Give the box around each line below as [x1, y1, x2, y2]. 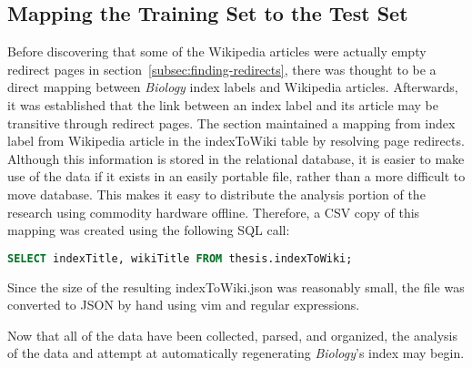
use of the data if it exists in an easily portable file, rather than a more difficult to [7, 167, 466, 186]
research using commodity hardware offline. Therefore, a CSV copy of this [7, 202, 420, 221]
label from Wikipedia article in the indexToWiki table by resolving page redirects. [7, 131, 465, 150]
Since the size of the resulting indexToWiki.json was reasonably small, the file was [7, 277, 465, 296]
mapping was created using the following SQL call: [7, 220, 290, 240]
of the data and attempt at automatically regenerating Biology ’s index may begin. [7, 343, 465, 363]
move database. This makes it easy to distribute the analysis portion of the [7, 184, 426, 203]
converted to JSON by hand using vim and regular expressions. [7, 295, 360, 314]
